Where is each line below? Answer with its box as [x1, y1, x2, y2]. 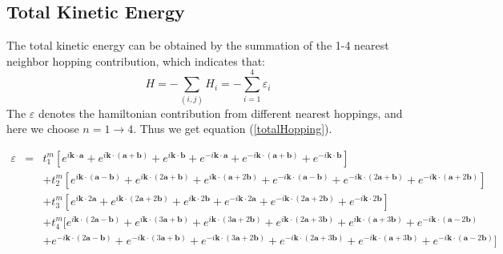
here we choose [6, 120, 79, 137]
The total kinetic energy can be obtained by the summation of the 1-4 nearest [6, 37, 389, 54]
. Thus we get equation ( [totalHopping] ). [133, 120, 332, 137]
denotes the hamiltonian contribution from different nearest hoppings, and [38, 104, 403, 121]
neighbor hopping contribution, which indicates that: [6, 52, 266, 69]
